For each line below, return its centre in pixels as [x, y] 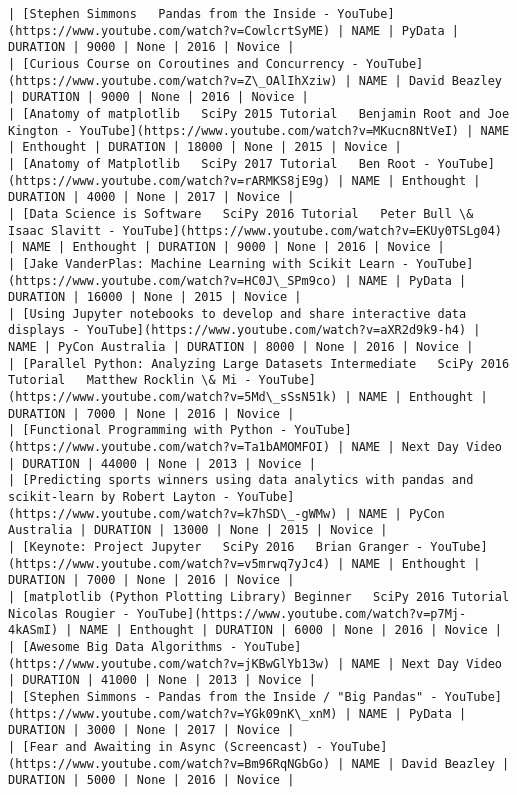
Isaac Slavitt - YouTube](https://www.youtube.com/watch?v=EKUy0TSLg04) [255, 230]
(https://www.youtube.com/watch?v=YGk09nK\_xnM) [173, 713]
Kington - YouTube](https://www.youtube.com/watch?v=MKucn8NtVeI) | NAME [259, 130]
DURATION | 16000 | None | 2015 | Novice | [155, 297]
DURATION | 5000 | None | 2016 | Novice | [151, 780]
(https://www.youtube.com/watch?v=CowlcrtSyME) [169, 30]
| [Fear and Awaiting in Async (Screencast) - [165, 746]
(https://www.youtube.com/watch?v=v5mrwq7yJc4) [169, 563]
